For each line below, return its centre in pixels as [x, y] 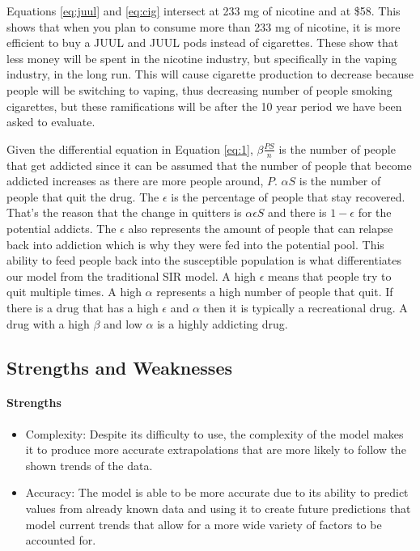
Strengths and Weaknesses [119, 367]
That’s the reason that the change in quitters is [124, 212]
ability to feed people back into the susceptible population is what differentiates [204, 260]
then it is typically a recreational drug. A [305, 307]
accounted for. [61, 540]
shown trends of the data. [89, 465]
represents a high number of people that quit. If [275, 292]
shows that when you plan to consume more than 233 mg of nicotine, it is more [204, 26]
